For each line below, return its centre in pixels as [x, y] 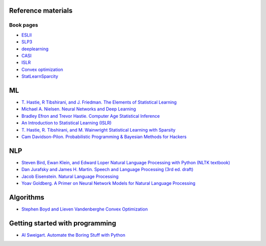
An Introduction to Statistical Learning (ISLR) [66, 123]
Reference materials [41, 11]
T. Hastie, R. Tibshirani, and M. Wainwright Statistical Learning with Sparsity [99, 130]
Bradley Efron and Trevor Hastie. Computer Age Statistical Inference [91, 116]
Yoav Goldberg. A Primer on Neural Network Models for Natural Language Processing [108, 183]
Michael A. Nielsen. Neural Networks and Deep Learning [79, 109]
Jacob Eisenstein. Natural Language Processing [70, 176]
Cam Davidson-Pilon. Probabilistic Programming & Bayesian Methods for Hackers [104, 137]
